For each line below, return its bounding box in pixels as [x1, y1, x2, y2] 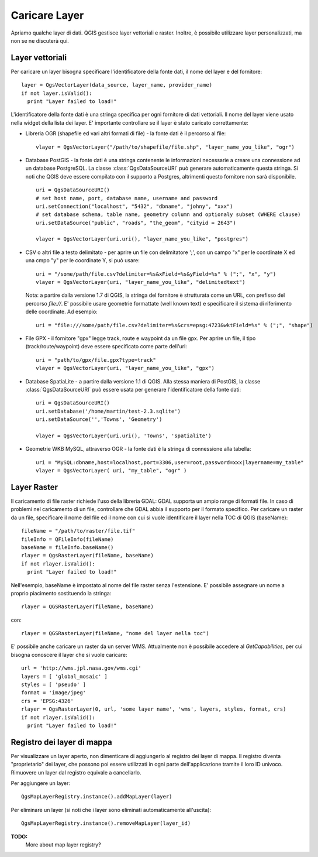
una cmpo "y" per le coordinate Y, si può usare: [25, 257, 140, 264]
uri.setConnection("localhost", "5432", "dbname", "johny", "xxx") [36, 203, 233, 210]
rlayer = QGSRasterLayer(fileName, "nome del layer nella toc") [21, 630, 210, 637]
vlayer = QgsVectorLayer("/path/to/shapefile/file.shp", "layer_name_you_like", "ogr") [36, 143, 295, 150]
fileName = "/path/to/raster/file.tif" [21, 527, 136, 534]
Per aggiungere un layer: [11, 780, 70, 787]
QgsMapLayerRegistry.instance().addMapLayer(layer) [21, 793, 172, 800]
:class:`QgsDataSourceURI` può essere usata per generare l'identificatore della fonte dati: [25, 386, 241, 393]
